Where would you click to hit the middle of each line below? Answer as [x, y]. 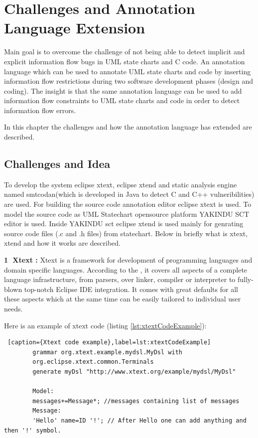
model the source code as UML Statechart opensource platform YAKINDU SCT [127, 214]
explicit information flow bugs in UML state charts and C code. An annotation [125, 61]
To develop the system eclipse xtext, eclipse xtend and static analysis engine [121, 184]
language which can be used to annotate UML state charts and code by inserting [128, 71]
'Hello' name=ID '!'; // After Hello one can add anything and [139, 420]
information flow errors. [40, 110]
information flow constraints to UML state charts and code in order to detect [122, 100]
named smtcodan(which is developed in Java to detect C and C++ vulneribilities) [129, 194]
